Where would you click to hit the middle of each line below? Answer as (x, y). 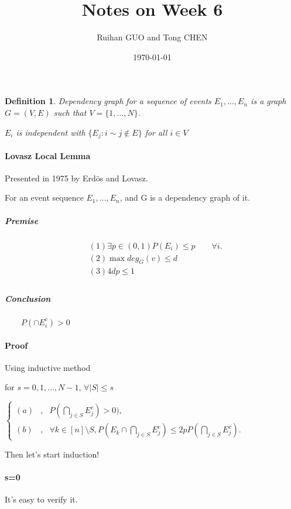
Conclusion (28, 299)
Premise (22, 220)
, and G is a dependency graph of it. (185, 197)
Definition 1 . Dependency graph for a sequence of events (108, 101)
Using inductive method (48, 367)
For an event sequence (44, 197)
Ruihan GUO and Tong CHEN (152, 37)
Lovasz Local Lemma (48, 155)
